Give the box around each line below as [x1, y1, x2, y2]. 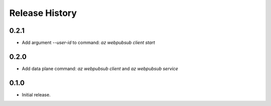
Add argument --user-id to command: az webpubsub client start [22, 40, 155, 46]
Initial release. [22, 92, 51, 98]
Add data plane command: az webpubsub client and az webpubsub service [22, 65, 178, 72]
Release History [9, 7, 77, 18]
